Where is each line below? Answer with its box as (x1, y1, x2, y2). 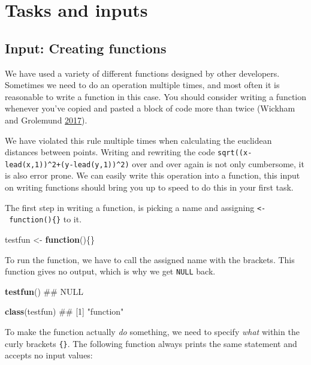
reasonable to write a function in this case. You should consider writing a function (5, 90, 307, 102)
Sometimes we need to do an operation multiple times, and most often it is (5, 79, 280, 91)
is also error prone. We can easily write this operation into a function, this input (5, 169, 300, 182)
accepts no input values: (5, 349, 93, 361)
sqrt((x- (218, 149, 252, 158)
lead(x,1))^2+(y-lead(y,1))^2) (5, 160, 129, 169)
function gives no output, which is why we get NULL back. (5, 265, 216, 277)
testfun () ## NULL (5, 285, 84, 297)
